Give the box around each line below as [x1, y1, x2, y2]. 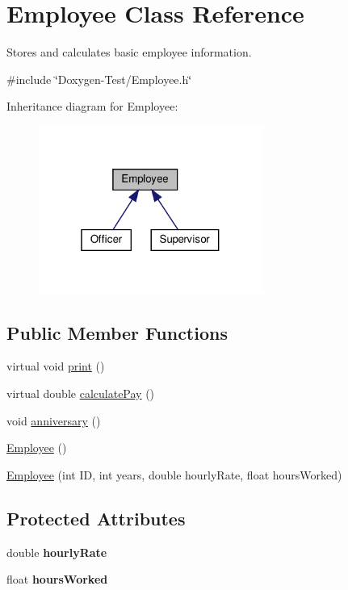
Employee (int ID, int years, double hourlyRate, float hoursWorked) [6, 466, 342, 483]
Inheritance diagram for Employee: [6, 98, 178, 115]
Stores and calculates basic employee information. [6, 44, 252, 61]
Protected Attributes [6, 505, 186, 530]
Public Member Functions [6, 320, 228, 345]
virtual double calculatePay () [6, 384, 155, 401]
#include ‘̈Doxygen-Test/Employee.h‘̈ [6, 70, 192, 87]
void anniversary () [6, 412, 101, 429]
